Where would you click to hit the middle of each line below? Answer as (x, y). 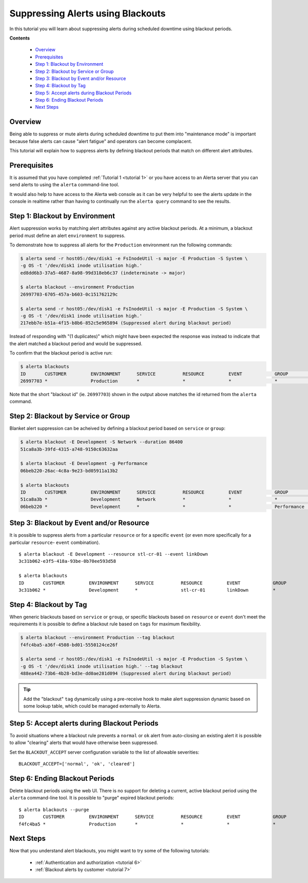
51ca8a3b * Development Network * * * (149, 499)
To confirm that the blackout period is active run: (61, 353)
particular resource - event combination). (55, 542)
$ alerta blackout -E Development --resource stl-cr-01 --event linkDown (113, 554)
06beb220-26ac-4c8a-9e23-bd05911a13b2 (69, 470)
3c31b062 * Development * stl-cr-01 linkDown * (147, 590)
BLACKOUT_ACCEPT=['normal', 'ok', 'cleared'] (77, 764)
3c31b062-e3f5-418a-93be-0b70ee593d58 (68, 561)
